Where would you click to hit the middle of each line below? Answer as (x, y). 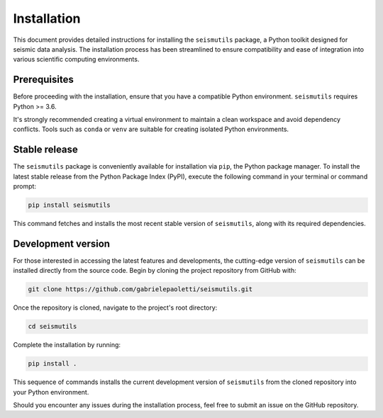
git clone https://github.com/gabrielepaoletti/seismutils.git (140, 289)
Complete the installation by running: (67, 345)
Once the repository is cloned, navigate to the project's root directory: (115, 307)
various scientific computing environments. (76, 60)
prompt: (25, 186)
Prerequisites (43, 80)
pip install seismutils (70, 205)
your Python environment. (51, 392)
